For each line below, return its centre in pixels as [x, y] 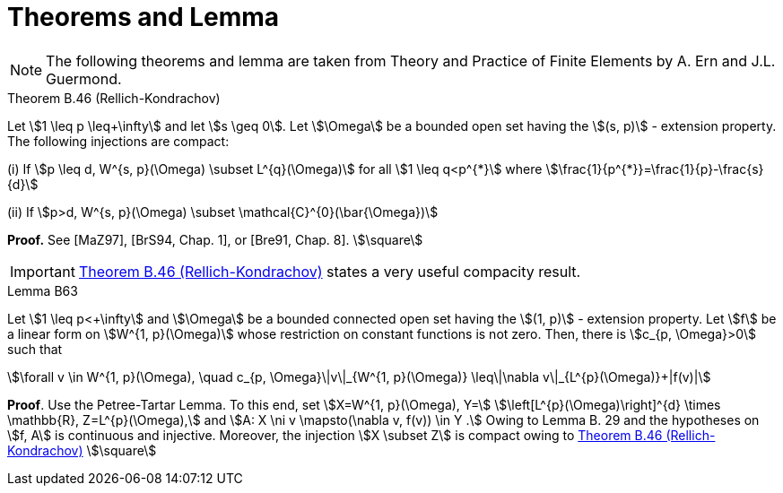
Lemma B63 [43, 290]
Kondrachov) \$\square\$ [82, 450]
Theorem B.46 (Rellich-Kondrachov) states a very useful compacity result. [330, 271]
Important [43, 271]
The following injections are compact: [118, 141]
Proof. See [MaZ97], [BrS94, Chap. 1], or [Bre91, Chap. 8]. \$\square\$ [215, 239]
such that [35, 349]
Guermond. [84, 78]
